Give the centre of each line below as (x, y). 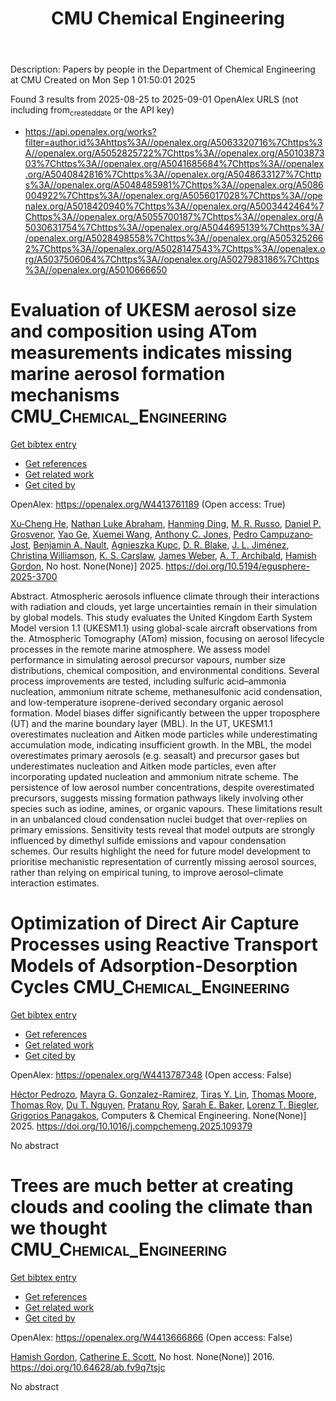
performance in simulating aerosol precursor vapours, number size (148, 659)
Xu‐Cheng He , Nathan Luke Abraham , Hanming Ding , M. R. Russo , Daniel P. (166, 523)
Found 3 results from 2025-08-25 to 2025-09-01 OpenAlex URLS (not (154, 99)
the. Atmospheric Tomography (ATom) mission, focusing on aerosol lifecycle (167, 638)
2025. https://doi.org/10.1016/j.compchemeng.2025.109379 (131, 1126)
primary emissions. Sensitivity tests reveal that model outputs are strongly (163, 829)
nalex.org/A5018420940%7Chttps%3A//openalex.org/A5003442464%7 (174, 206)
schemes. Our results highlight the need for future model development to (160, 851)
